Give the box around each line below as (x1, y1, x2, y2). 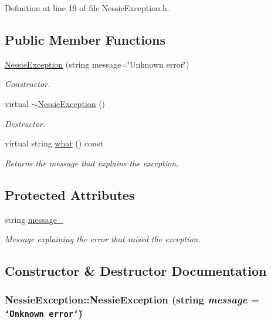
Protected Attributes (5, 185, 135, 203)
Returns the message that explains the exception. (5, 156, 179, 169)
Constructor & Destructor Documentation (5, 262, 267, 280)
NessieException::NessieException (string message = (5, 292, 260, 307)
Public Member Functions (5, 30, 165, 48)
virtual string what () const (5, 137, 103, 149)
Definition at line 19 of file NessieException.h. (5, 2, 170, 14)
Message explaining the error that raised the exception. (5, 233, 201, 245)
